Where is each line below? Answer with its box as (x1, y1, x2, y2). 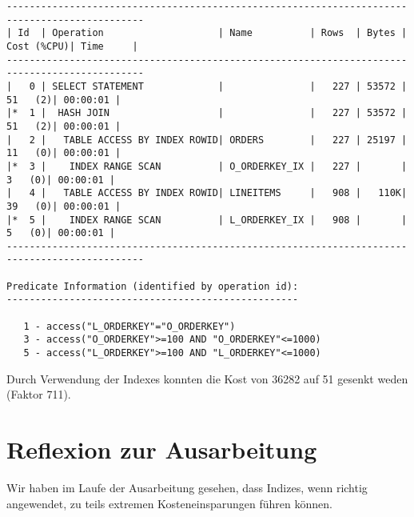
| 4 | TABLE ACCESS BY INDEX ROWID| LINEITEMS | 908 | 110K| (6, 187, 408, 199)
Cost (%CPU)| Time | (6, 40, 138, 52)
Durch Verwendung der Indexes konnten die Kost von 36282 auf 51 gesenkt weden (6, 370, 408, 387)
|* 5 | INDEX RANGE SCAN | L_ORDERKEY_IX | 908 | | (6, 214, 408, 226)
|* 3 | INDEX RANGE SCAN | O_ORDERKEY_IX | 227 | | (6, 160, 408, 172)
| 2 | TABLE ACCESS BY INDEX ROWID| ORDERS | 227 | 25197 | (6, 134, 408, 146)
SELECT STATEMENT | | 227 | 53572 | (52, 80, 408, 92)
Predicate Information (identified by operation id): (6, 280, 299, 292)
